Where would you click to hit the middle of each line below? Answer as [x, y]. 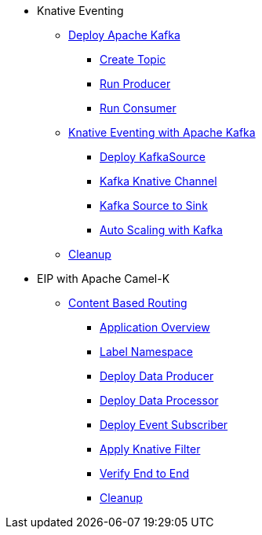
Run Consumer [138, 108]
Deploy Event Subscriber [164, 425]
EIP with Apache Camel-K [104, 278]
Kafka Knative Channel [158, 181]
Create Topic [133, 59]
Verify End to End [145, 473]
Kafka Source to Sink [154, 205]
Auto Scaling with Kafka [161, 230]
